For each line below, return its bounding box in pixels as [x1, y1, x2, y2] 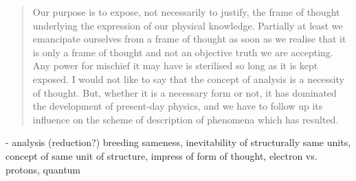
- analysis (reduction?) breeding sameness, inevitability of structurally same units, [5, 135, 351, 149]
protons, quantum [5, 162, 81, 176]
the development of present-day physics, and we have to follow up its [32, 99, 323, 113]
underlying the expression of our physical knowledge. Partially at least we [32, 18, 343, 32]
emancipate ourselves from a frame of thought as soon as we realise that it [32, 32, 346, 46]
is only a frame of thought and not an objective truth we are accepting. [32, 45, 333, 59]
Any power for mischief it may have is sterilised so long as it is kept [32, 58, 318, 73]
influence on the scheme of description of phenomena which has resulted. [32, 112, 339, 126]
